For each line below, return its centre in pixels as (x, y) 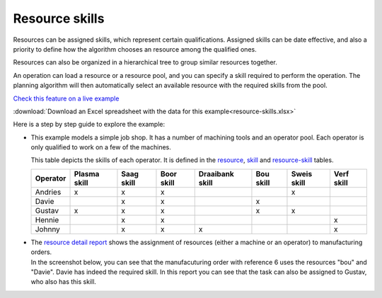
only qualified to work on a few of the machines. (101, 147)
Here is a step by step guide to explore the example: (89, 125)
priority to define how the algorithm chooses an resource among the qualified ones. (135, 49)
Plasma (87, 173)
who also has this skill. (64, 282)
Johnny (47, 229)
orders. (41, 252)
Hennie (47, 219)
